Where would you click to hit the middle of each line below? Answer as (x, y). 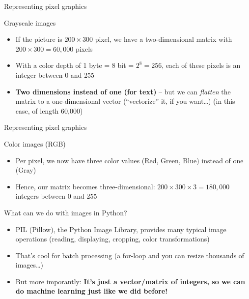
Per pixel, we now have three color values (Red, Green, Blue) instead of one (129, 160)
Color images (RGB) (35, 143)
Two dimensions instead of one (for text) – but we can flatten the (123, 91)
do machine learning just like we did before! (92, 291)
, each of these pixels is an (201, 65)
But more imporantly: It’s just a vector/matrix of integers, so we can (130, 281)
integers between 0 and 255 (56, 196)
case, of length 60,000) (49, 110)
